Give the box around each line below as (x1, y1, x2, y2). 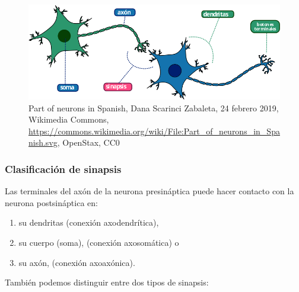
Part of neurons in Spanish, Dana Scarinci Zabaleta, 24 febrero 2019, (28, 101, 279, 114)
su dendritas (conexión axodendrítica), (18, 216, 159, 229)
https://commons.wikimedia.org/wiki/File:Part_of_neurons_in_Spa (28, 124, 280, 137)
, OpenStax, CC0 (57, 136, 120, 149)
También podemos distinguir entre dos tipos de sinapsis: (5, 276, 209, 288)
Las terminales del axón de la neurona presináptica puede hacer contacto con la (5, 185, 294, 197)
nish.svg (28, 136, 58, 149)
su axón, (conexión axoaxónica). (18, 256, 135, 268)
